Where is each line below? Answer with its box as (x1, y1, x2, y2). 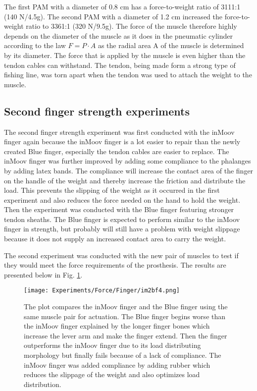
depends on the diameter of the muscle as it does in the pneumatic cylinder (4, 30, 233, 41)
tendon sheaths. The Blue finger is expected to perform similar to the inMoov (4, 214, 240, 224)
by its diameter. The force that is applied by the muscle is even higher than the (4, 50, 246, 60)
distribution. (24, 379, 61, 389)
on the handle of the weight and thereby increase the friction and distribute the (4, 175, 246, 185)
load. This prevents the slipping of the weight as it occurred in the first (4, 185, 220, 195)
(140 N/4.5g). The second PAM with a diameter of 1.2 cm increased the (4, 11, 222, 21)
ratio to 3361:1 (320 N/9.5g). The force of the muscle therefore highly (26, 21, 237, 31)
